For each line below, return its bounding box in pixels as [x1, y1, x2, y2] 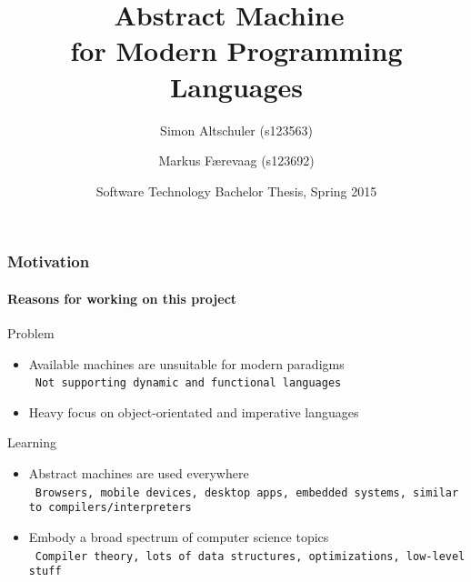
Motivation [7, 250, 90, 273]
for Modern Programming [70, 32, 403, 69]
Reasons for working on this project [7, 288, 237, 307]
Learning [7, 433, 56, 452]
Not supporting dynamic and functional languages [35, 376, 342, 390]
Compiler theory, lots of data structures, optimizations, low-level [35, 549, 466, 563]
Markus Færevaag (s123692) [158, 151, 315, 170]
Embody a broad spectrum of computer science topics [28, 527, 329, 546]
